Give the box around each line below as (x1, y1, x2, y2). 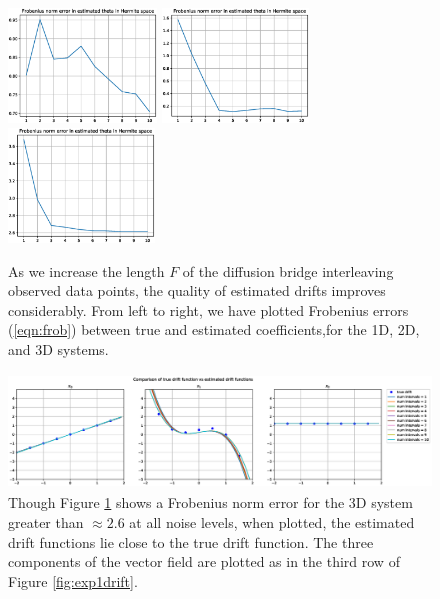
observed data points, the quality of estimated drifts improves (8, 280, 386, 301)
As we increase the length (8, 260, 165, 281)
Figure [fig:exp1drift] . (8, 570, 138, 591)
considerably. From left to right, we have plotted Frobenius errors (8, 299, 409, 320)
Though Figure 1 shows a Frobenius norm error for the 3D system (8, 492, 413, 513)
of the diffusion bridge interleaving (182, 260, 394, 281)
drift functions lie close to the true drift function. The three (8, 531, 374, 552)
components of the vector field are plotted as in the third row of (8, 551, 400, 572)
